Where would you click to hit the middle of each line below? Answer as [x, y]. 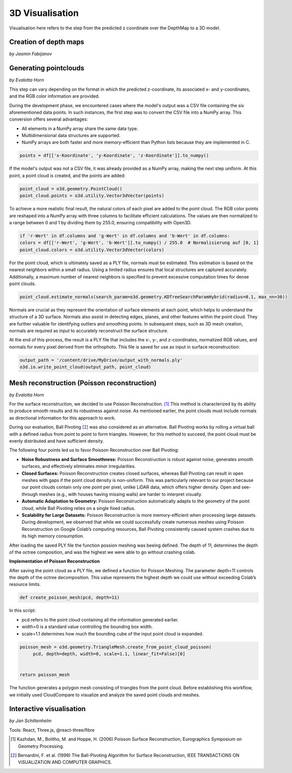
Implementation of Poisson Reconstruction [55, 561]
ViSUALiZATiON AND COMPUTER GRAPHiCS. [65, 762]
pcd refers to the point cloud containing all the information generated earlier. [100, 619]
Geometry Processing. [41, 746]
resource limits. [25, 584]
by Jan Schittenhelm [30, 721]
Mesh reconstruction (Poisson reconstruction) [83, 383]
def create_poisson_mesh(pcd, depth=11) [70, 598]
